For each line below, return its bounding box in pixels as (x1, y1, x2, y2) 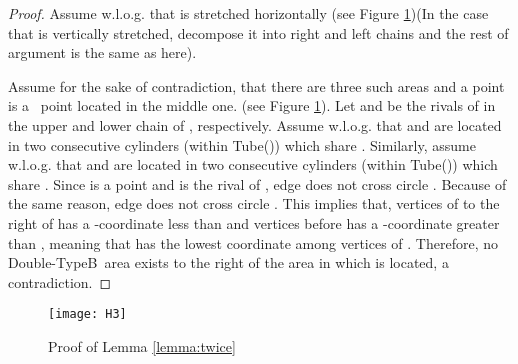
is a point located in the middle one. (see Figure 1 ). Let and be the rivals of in (8, 95, 496, 116)
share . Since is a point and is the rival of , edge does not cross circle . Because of (8, 173, 507, 194)
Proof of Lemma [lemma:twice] (48, 335, 236, 356)
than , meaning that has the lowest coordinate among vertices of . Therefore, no (8, 232, 498, 253)
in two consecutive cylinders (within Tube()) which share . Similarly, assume (8, 134, 476, 155)
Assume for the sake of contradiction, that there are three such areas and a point (8, 75, 505, 96)
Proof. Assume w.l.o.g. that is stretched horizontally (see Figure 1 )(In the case (8, 3, 489, 23)
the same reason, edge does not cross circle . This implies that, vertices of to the (8, 193, 500, 214)
